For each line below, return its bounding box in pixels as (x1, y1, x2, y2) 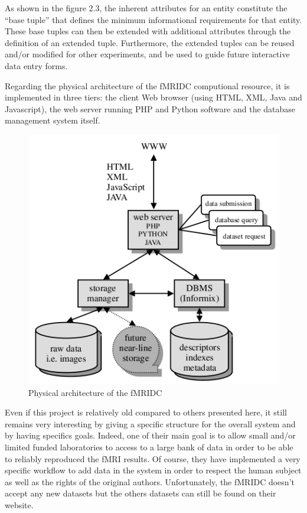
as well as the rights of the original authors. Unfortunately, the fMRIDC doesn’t (5, 475, 295, 488)
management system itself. (5, 114, 100, 126)
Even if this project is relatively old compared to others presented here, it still (5, 406, 287, 418)
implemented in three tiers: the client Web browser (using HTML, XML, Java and (5, 91, 302, 103)
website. (5, 498, 34, 511)
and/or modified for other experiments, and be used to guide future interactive (5, 48, 290, 60)
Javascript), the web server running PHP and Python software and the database (5, 102, 296, 115)
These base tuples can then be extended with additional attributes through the (5, 25, 291, 37)
